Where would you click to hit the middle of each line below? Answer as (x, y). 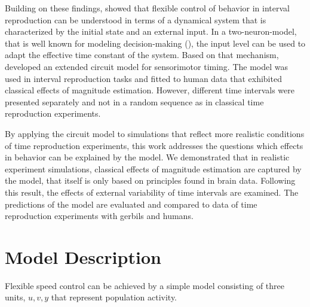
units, (15, 297)
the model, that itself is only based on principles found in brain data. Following (150, 180)
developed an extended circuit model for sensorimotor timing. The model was (147, 66)
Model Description (83, 256)
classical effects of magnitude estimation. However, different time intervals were (150, 90)
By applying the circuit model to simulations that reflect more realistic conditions (155, 133)
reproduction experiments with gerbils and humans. (99, 216)
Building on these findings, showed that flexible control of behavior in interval (147, 8)
